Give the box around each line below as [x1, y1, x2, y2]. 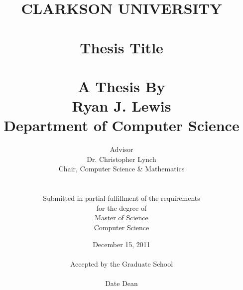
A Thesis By [78, 76, 165, 96]
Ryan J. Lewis [72, 96, 171, 116]
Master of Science [95, 212, 148, 223]
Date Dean [105, 278, 138, 288]
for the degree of [96, 202, 147, 213]
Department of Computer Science [3, 115, 240, 136]
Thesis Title [80, 37, 163, 57]
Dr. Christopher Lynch [87, 153, 156, 164]
